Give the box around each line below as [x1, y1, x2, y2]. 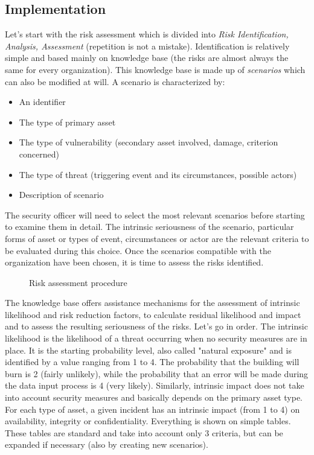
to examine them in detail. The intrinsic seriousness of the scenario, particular [5, 220, 294, 233]
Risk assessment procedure [29, 276, 127, 288]
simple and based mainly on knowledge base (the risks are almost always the [5, 51, 289, 64]
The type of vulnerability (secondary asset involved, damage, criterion [19, 136, 278, 148]
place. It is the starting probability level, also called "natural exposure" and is [5, 343, 292, 356]
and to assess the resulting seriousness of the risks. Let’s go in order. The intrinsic [5, 320, 308, 332]
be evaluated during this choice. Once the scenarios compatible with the [5, 244, 271, 256]
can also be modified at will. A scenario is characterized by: [5, 75, 225, 87]
